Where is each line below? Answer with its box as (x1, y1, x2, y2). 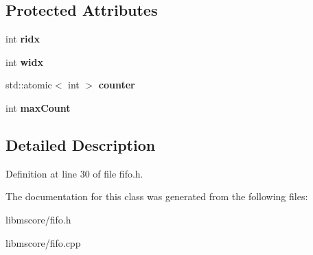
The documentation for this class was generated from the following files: (5, 189, 308, 204)
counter (98, 77, 135, 92)
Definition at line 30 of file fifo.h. (5, 166, 143, 180)
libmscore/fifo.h (5, 212, 71, 226)
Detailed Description (5, 134, 156, 155)
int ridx (5, 32, 40, 46)
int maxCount (5, 100, 71, 114)
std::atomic (5, 77, 52, 92)
